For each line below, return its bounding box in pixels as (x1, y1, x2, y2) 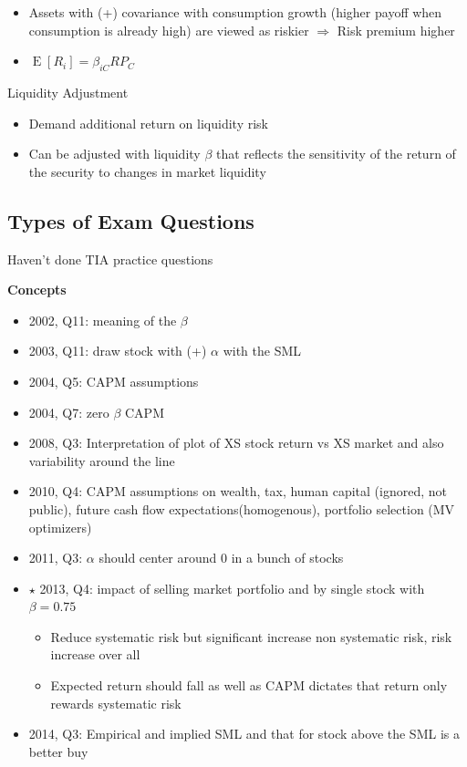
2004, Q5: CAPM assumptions (28, 371, 199, 390)
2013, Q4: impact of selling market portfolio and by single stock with (39, 578, 425, 597)
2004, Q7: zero (28, 402, 109, 421)
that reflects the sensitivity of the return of (216, 144, 456, 163)
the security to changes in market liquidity (28, 161, 266, 181)
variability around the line (28, 451, 175, 470)
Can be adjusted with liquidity (28, 144, 201, 163)
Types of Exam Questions (7, 206, 254, 234)
